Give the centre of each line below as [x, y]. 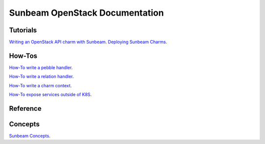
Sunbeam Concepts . [30, 136]
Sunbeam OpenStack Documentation [86, 13]
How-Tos [23, 56]
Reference [25, 108]
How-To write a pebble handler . [41, 67]
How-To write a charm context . [40, 85]
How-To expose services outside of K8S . [50, 95]
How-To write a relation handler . [41, 76]
